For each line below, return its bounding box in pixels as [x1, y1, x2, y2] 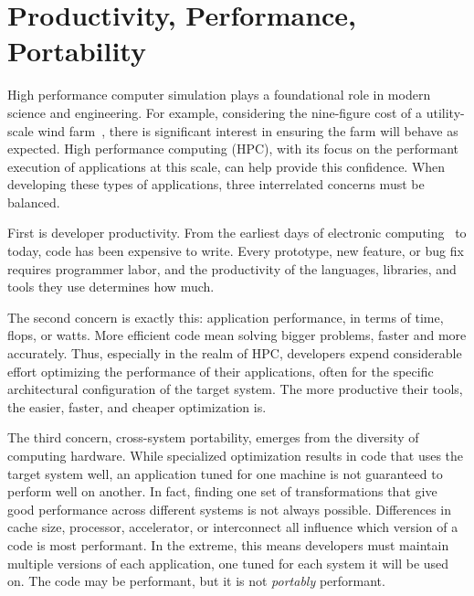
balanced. [7, 192, 60, 211]
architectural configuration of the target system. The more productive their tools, [7, 379, 463, 399]
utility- [426, 102, 465, 122]
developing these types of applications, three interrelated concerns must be [7, 175, 425, 194]
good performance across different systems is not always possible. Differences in [7, 499, 452, 518]
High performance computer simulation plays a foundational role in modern [7, 85, 431, 104]
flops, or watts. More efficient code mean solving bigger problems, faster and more [7, 325, 467, 345]
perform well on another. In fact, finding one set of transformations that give [7, 482, 437, 501]
